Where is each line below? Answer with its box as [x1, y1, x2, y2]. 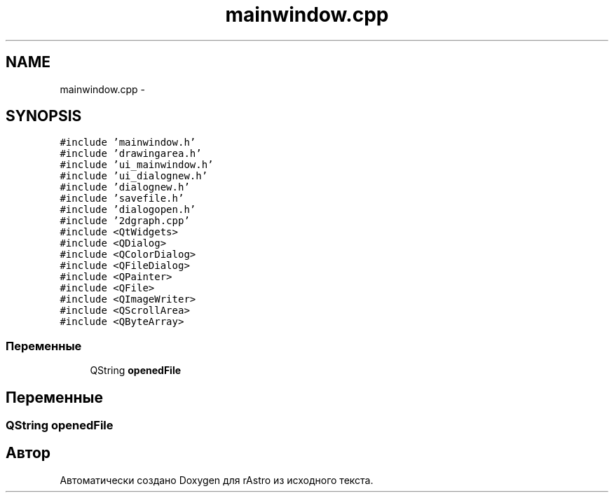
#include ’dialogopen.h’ [60, 204, 196, 216]
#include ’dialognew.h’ [60, 181, 190, 193]
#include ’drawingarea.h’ [60, 148, 202, 160]
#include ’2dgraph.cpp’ [60, 215, 190, 227]
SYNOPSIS [6, 107, 82, 125]
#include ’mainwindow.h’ [60, 137, 196, 148]
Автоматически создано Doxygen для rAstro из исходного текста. [60, 473, 374, 486]
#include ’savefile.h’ [60, 193, 184, 205]
